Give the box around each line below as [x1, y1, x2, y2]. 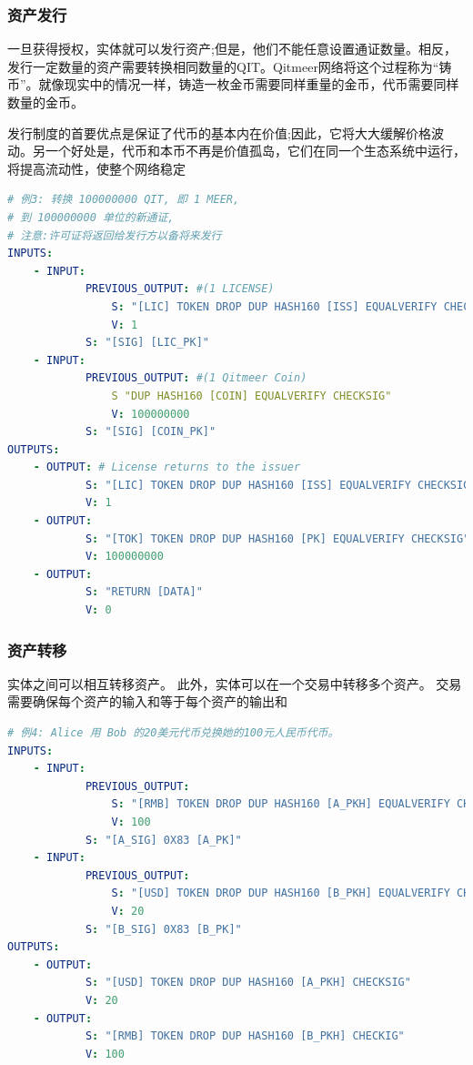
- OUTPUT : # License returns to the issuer [33, 461, 301, 474]
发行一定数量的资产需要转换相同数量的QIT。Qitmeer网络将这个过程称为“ [7, 56, 439, 76]
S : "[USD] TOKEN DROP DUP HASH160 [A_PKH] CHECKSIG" [85, 976, 411, 989]
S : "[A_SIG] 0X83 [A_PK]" [85, 833, 242, 847]
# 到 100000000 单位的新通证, [7, 210, 175, 224]
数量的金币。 [7, 93, 84, 111]
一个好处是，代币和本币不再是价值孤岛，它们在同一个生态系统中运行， [45, 141, 466, 160]
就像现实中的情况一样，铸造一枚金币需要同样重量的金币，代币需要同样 [38, 75, 459, 94]
